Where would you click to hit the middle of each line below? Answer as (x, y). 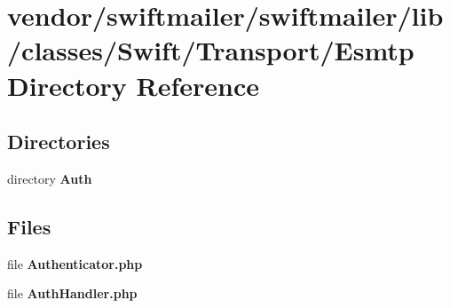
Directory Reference (134, 85)
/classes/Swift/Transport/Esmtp (211, 50)
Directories (59, 142)
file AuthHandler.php (72, 293)
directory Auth (50, 178)
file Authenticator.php (75, 263)
